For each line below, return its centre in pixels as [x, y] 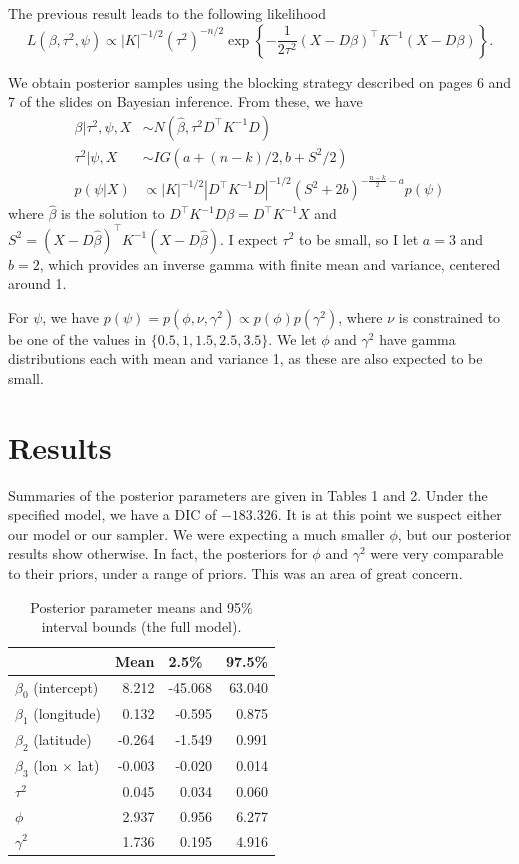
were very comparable [437, 553]
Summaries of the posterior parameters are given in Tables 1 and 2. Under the [248, 494]
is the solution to [113, 213]
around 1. [37, 283]
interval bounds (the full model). [141, 626]
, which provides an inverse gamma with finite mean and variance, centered [270, 263]
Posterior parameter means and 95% [141, 606]
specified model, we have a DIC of [112, 514]
